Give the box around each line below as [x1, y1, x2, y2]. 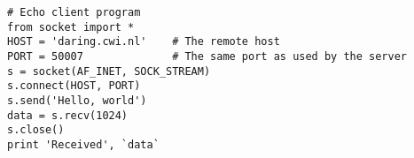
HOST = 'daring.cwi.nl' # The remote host [7, 35, 280, 49]
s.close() [7, 124, 65, 137]
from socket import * [7, 20, 135, 34]
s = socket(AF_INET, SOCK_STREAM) [7, 64, 211, 78]
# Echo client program [7, 6, 141, 19]
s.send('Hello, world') [7, 94, 147, 107]
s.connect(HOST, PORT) [7, 79, 141, 93]
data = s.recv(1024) [7, 109, 129, 122]
